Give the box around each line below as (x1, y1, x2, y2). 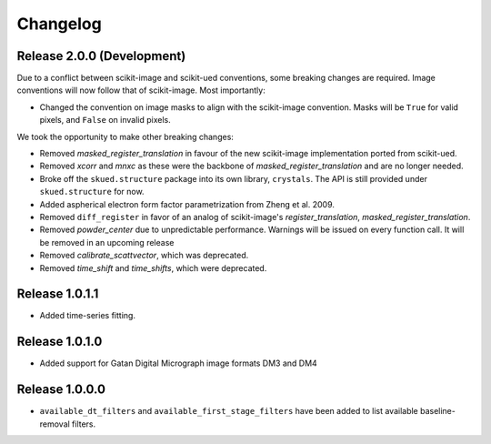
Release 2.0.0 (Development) (16, 48, 186, 64)
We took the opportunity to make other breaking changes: (16, 131, 234, 142)
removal (39, 419, 70, 429)
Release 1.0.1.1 (16, 287, 99, 302)
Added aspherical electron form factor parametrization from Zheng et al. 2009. (39, 198, 336, 209)
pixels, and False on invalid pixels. (39, 115, 172, 126)
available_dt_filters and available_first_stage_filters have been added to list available (39, 406, 418, 417)
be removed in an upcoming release (39, 237, 175, 247)
